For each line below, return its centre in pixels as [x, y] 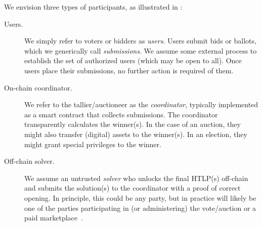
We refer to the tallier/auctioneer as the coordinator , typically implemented [141, 104]
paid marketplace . [54, 218]
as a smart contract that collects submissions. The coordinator [121, 114]
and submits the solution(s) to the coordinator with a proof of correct [133, 188]
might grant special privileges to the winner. [93, 144]
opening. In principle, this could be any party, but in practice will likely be [140, 197]
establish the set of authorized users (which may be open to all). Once [133, 60]
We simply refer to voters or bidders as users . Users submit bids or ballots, [140, 41]
